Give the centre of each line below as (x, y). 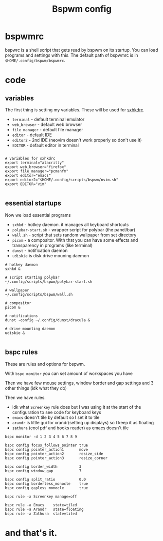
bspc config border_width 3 (43, 467)
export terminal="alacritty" (35, 163)
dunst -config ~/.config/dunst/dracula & (48, 320)
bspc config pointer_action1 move (47, 449)
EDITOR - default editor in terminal (45, 145)
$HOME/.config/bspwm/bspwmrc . (35, 60)
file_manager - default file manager (48, 129)
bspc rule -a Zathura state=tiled (41, 514)
